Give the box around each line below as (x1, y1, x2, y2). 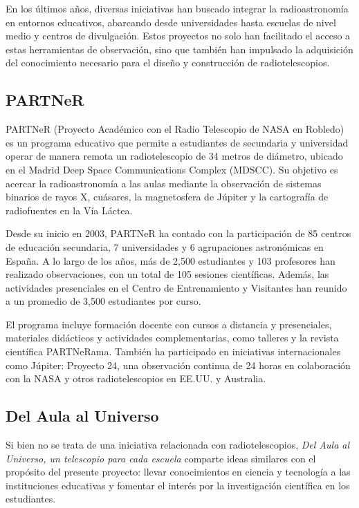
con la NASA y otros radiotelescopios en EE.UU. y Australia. (6, 371, 266, 386)
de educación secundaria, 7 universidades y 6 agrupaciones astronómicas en (6, 239, 324, 254)
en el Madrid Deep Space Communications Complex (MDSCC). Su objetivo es (6, 162, 338, 176)
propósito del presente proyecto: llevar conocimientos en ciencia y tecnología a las (6, 464, 351, 479)
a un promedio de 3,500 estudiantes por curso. (6, 294, 201, 308)
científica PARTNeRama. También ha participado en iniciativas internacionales (6, 344, 341, 359)
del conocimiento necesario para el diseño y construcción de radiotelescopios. (6, 55, 330, 70)
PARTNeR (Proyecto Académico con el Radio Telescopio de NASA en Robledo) (6, 122, 344, 136)
